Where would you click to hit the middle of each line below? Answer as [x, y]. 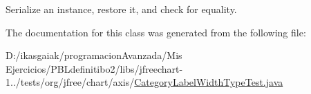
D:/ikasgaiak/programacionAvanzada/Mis [94, 55]
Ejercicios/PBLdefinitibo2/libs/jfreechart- [94, 68]
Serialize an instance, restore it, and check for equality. [121, 9]
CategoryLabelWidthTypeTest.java [209, 82]
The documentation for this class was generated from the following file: [156, 32]
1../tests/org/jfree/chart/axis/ [70, 82]
